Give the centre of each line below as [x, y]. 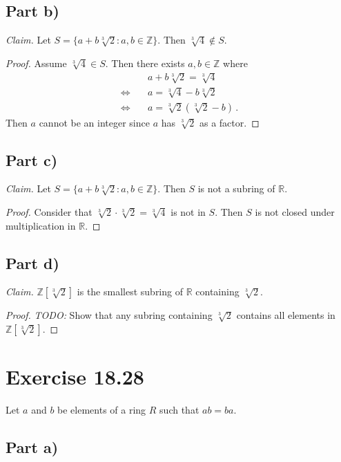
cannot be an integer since [94, 122]
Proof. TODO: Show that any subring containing [109, 315]
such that [179, 410]
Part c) [32, 159]
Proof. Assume [36, 63]
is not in [188, 211]
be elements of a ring [102, 410]
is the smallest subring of [130, 292]
